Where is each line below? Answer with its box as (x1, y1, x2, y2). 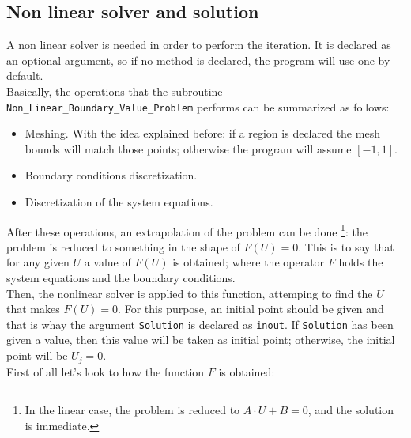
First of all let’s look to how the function (6, 363, 205, 379)
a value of (84, 254, 131, 270)
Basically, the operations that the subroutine (6, 82, 223, 99)
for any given (6, 254, 70, 270)
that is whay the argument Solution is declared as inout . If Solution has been (6, 315, 394, 332)
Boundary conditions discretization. (25, 167, 198, 183)
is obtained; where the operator (172, 254, 325, 270)
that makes (6, 300, 60, 317)
